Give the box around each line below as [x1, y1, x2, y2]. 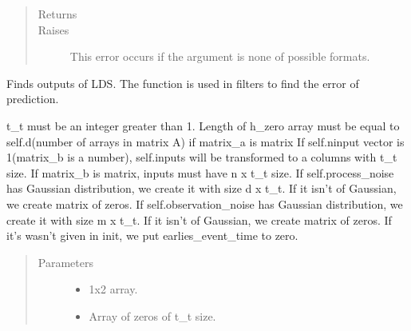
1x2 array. [89, 281, 138, 297]
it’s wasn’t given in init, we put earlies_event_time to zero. [6, 227, 298, 244]
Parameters [38, 253, 93, 270]
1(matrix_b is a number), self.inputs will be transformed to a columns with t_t [6, 149, 397, 165]
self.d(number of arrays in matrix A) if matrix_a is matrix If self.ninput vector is [6, 133, 405, 150]
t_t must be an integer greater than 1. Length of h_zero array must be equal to [6, 117, 400, 134]
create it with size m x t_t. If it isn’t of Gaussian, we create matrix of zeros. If [6, 211, 392, 228]
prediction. [6, 90, 59, 107]
